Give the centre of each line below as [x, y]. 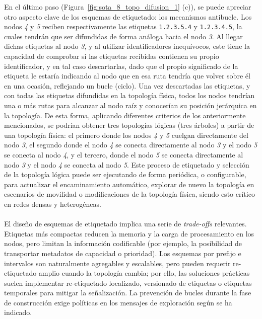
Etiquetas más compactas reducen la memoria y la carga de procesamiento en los [129, 233]
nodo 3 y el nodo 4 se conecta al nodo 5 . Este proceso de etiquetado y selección [127, 164]
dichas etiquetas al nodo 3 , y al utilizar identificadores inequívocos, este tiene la [127, 46]
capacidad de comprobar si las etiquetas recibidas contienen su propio [112, 56]
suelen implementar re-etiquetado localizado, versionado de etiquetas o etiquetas [128, 283]
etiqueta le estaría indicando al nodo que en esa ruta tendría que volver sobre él [127, 76]
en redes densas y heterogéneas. [53, 204]
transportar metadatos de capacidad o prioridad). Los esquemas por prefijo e [123, 253]
